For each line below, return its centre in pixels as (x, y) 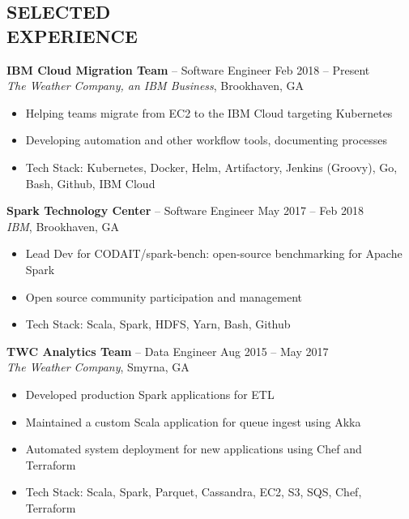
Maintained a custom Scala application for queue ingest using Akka (193, 421)
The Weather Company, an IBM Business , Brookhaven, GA (155, 86)
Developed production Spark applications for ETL (150, 394)
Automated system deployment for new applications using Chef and (194, 449)
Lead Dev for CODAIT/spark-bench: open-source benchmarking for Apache (214, 253)
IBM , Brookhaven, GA (63, 226)
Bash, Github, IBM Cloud (90, 183)
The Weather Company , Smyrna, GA (98, 367)
